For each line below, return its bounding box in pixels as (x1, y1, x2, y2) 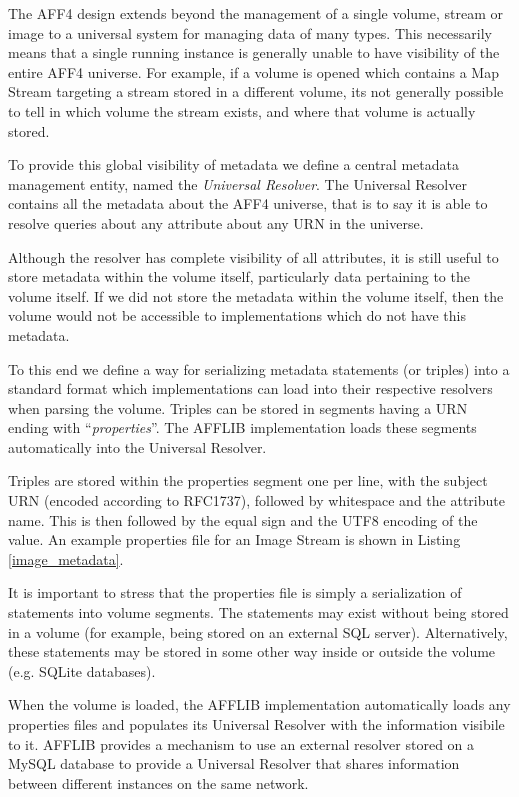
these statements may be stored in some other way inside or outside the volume (8, 641, 496, 662)
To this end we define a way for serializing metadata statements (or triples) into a (8, 358, 510, 379)
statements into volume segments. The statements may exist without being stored (8, 602, 509, 623)
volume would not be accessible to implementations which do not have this (8, 305, 466, 326)
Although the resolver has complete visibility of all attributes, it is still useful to (8, 246, 499, 267)
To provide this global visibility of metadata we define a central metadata (8, 154, 459, 175)
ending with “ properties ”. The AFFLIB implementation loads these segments (8, 417, 477, 438)
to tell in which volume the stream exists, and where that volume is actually (8, 100, 476, 121)
